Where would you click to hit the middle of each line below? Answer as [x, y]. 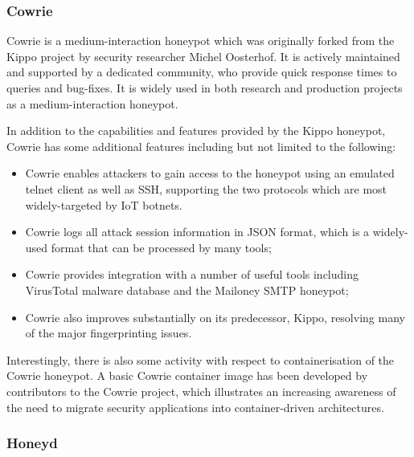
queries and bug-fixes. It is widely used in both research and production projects [205, 88]
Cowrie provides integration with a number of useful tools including [192, 274]
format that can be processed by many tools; [161, 247]
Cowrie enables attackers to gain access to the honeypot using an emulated [210, 173]
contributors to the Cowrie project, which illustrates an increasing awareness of [201, 391]
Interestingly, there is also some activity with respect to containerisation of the [201, 359]
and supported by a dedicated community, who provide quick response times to [202, 72]
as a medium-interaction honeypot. [92, 103]
